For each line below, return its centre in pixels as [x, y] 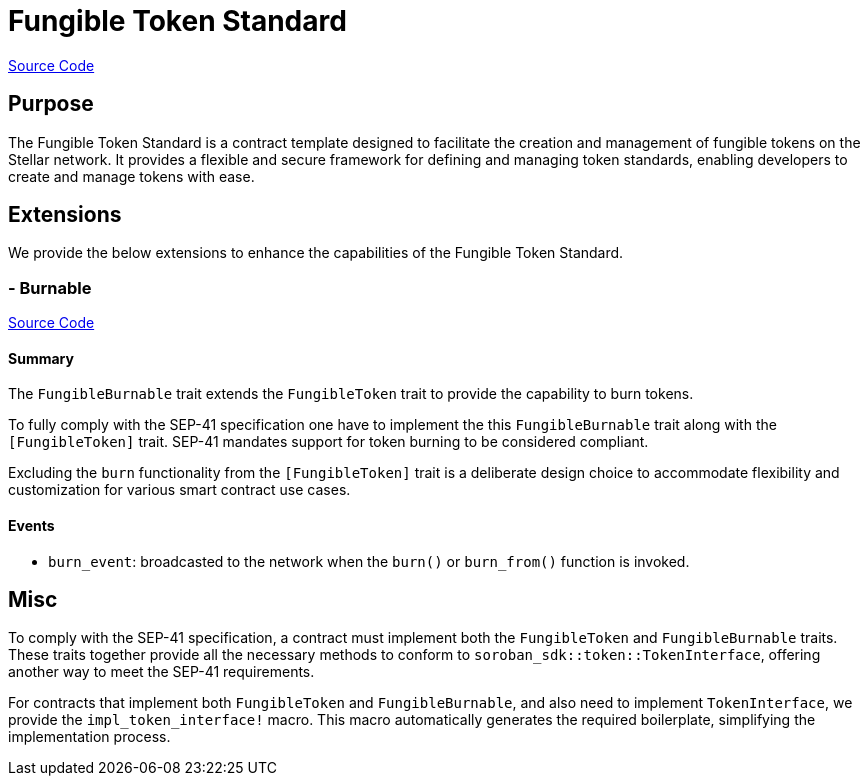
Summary [41, 358]
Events [31, 526]
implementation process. [89, 737]
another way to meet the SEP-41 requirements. [161, 672]
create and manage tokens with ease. [131, 176]
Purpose [51, 104]
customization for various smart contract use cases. [179, 490]
